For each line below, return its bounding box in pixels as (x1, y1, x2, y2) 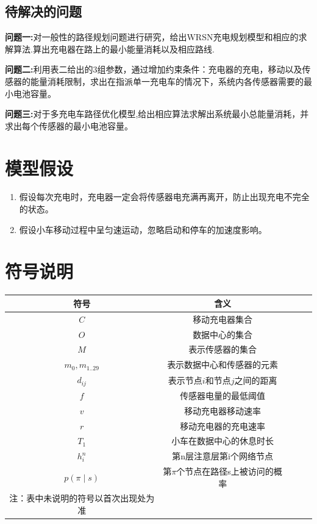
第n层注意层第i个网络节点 (172, 450, 273, 462)
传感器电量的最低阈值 (180, 389, 266, 401)
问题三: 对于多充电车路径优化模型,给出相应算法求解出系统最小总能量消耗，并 (5, 107, 309, 120)
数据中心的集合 (193, 328, 253, 340)
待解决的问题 (5, 2, 82, 21)
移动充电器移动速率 (184, 404, 262, 417)
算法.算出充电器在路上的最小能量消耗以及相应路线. (13, 42, 215, 55)
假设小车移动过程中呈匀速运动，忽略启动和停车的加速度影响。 (19, 223, 267, 235)
